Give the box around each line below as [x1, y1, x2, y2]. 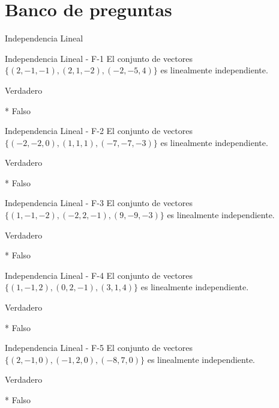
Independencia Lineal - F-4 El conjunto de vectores [5, 269, 193, 281]
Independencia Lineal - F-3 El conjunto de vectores [5, 196, 193, 209]
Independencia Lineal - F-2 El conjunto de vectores [5, 124, 193, 137]
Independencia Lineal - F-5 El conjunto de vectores [5, 341, 193, 354]
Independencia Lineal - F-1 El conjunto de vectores [5, 52, 193, 64]
